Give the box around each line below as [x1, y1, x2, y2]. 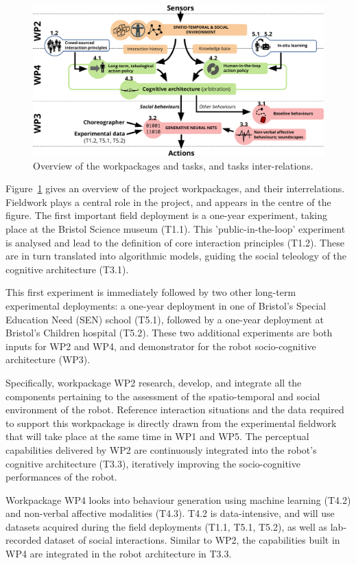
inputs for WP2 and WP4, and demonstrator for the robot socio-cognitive [5, 338, 316, 353]
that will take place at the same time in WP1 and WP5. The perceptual [5, 429, 309, 443]
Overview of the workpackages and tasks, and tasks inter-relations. [33, 158, 313, 172]
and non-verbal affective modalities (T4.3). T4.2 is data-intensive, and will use [5, 506, 335, 520]
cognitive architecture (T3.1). [5, 262, 129, 276]
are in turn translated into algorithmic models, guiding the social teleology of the [5, 249, 347, 263]
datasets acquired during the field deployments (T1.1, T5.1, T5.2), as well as [5, 519, 328, 533]
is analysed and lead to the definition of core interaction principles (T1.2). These [5, 235, 344, 249]
